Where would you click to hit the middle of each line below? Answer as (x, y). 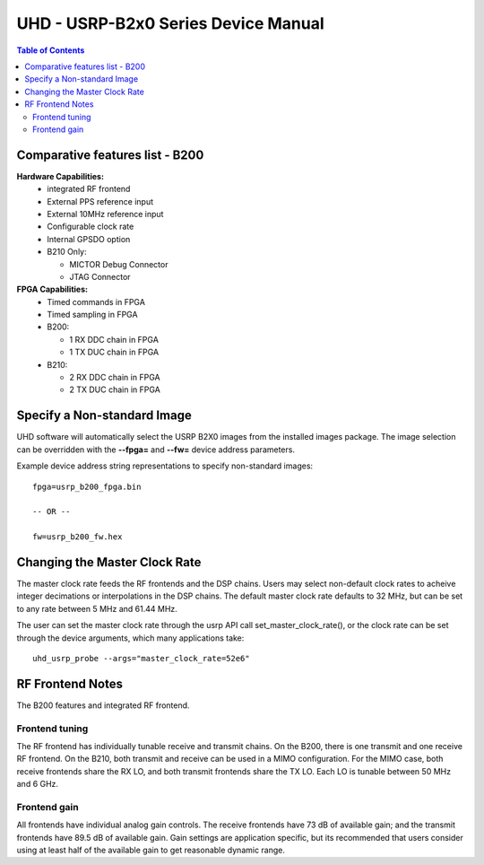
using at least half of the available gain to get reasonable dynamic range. (151, 850)
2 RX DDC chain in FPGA (115, 378)
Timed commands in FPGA (96, 301)
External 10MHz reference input (105, 214)
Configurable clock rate (91, 227)
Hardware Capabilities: (60, 176)
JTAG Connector (100, 276)
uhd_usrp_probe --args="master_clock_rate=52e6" (141, 658)
